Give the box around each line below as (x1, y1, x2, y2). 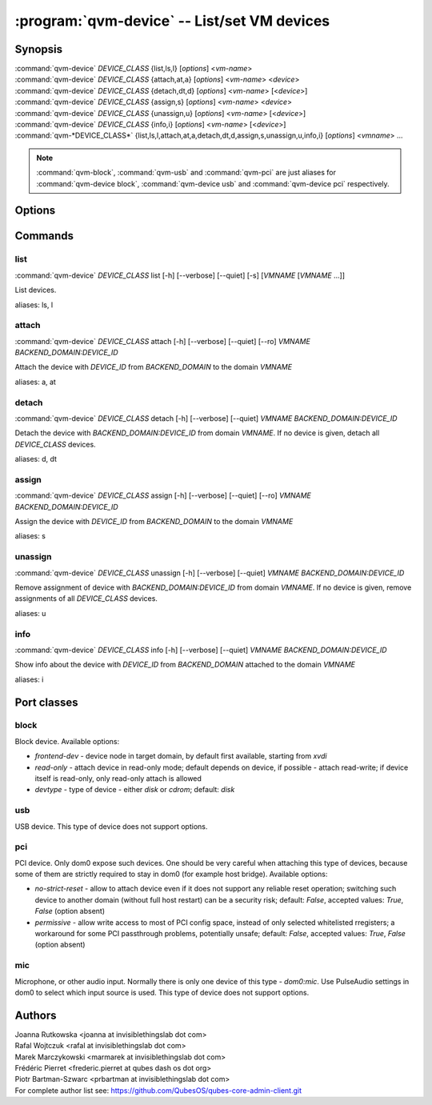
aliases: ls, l (14, 300, 54, 310)
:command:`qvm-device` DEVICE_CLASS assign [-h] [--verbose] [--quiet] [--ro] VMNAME (14, 490, 312, 500)
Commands (14, 229, 74, 243)
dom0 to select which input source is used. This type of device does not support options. (14, 987, 310, 997)
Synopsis (14, 42, 63, 56)
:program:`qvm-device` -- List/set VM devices (14, 12, 330, 30)
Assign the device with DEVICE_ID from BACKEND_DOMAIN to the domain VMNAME (14, 517, 294, 526)
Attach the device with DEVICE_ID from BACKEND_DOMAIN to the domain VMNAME (14, 362, 292, 372)
